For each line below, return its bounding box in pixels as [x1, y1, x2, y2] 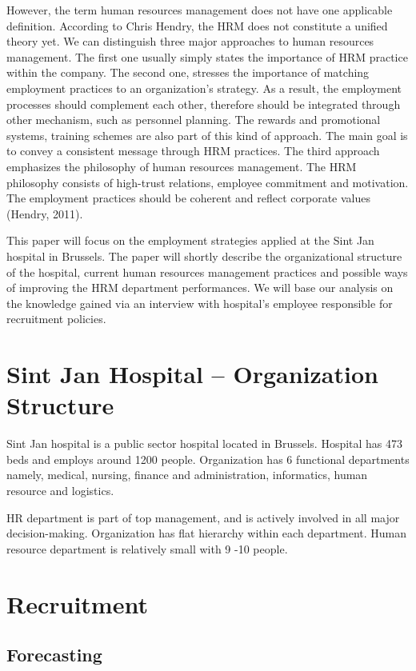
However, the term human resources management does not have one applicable [6, 2, 393, 18]
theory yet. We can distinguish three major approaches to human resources [6, 33, 374, 50]
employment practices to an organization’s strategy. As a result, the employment [6, 79, 402, 96]
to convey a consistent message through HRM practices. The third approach [6, 142, 380, 159]
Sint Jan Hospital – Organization [6, 357, 378, 390]
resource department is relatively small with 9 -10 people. [6, 540, 288, 557]
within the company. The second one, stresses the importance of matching [6, 64, 370, 81]
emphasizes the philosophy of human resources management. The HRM [6, 158, 357, 174]
